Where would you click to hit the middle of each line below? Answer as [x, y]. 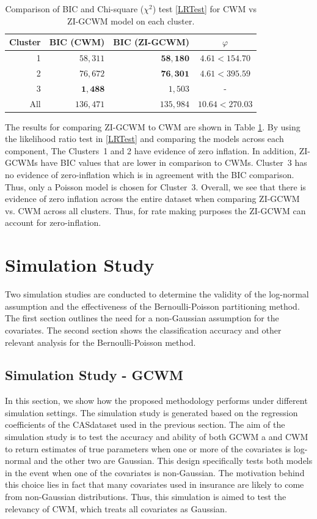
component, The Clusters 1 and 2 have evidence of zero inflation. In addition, [151, 150]
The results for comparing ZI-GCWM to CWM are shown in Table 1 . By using [153, 126]
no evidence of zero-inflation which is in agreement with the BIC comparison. [150, 175]
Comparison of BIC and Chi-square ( [75, 9]
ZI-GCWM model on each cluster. [131, 21]
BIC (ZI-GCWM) [151, 42]
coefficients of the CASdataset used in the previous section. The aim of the [145, 424]
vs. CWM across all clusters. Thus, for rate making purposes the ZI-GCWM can [155, 210]
